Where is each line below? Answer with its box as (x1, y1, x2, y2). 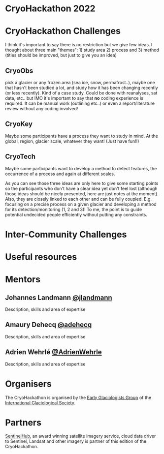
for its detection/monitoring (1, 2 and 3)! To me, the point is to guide (5, 206, 142, 212)
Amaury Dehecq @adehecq (5, 321, 92, 329)
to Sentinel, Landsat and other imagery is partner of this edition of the (5, 438, 147, 444)
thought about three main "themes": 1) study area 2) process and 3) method (5, 47, 159, 53)
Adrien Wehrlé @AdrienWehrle (5, 348, 102, 357)
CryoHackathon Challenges (5, 26, 121, 37)
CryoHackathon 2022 (5, 3, 96, 14)
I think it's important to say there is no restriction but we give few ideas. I (5, 42, 153, 48)
